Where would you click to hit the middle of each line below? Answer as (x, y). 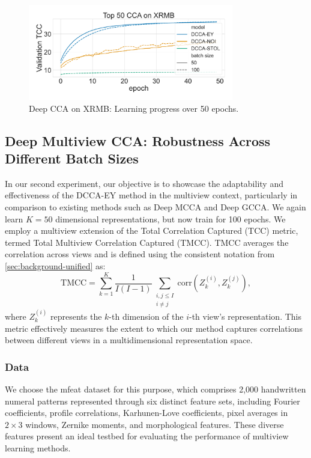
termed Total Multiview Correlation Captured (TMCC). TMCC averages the (147, 242)
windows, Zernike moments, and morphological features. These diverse (155, 424)
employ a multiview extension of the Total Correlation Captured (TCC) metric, (152, 231)
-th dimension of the (146, 316)
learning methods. (38, 447)
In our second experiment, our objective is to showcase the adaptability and (144, 183)
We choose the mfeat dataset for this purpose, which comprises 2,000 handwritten (155, 389)
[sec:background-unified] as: (55, 265)
